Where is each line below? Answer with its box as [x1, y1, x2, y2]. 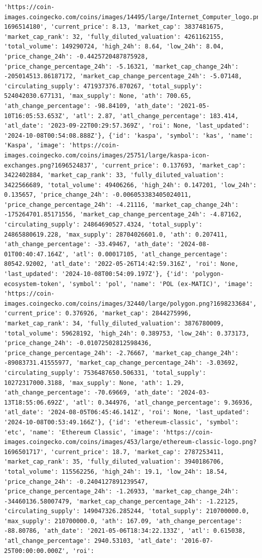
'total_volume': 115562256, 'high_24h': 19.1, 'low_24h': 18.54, [4, 468, 228, 475]
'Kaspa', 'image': [4, 142, 65, 149]
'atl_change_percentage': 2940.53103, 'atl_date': [4, 537, 177, 545]
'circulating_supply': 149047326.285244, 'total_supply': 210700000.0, [4, 508, 249, 515]
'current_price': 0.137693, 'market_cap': [101, 161, 246, 169]
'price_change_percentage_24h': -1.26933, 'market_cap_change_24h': [4, 488, 239, 495]
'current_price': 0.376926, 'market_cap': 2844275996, [4, 310, 192, 317]
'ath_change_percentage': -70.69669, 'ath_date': [4, 389, 174, 397]
